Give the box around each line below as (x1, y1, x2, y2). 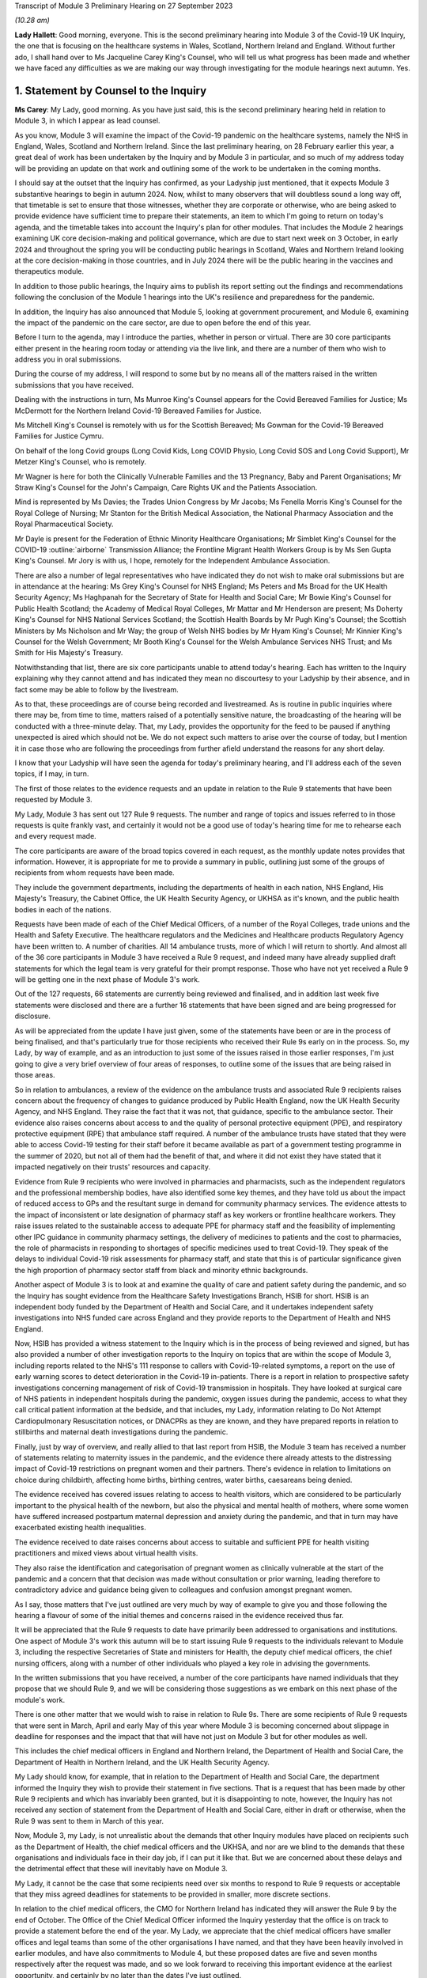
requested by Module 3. (14, 795, 93, 805)
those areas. (14, 1070, 55, 1080)
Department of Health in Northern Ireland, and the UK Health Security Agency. (14, 1757, 270, 1767)
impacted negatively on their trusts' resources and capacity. (14, 1162, 211, 1172)
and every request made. (14, 832, 96, 841)
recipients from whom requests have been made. (14, 868, 175, 877)
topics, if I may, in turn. (14, 769, 89, 779)
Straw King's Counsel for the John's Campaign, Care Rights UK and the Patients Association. (14, 483, 318, 492)
